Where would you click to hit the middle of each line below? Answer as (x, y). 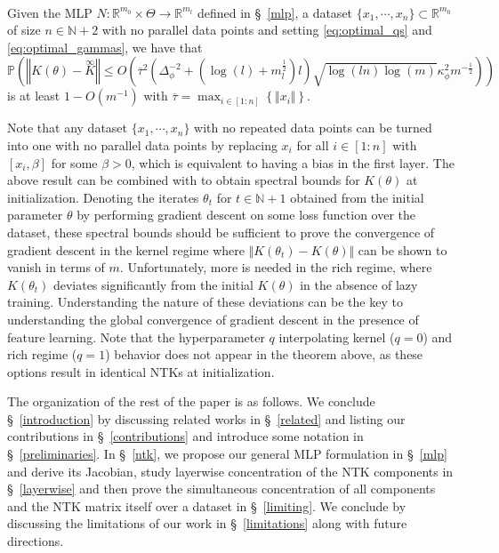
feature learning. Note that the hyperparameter (136, 337)
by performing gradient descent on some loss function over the (246, 215)
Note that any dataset (68, 128)
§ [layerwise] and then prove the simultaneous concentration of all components (221, 489)
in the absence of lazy (359, 284)
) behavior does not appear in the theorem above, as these (264, 354)
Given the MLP (50, 12)
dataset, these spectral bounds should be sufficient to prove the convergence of (221, 232)
